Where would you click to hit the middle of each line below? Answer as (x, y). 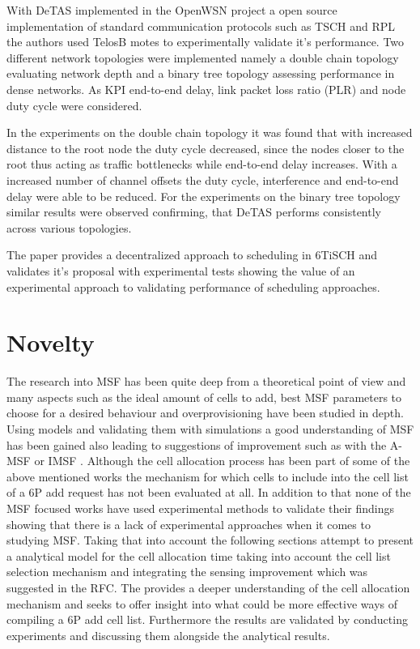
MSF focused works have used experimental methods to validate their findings (201, 508)
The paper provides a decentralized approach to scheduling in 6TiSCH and (192, 255)
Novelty (51, 342)
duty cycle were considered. (74, 105)
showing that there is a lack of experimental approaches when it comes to (189, 524)
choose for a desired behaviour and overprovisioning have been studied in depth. (205, 413)
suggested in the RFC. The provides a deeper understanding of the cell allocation (208, 587)
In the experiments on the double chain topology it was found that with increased (210, 132)
